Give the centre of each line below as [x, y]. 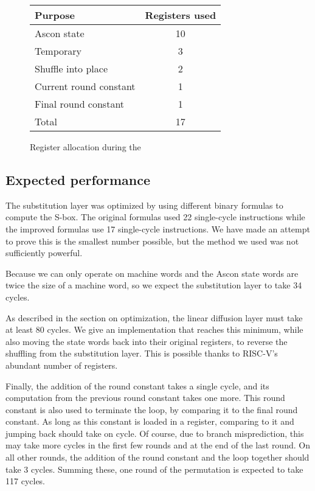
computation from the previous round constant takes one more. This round [145, 398]
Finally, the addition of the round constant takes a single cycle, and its [137, 385]
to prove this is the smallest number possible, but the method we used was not [152, 241]
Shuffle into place [71, 68]
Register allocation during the [85, 147]
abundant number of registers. [62, 365]
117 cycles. [26, 481]
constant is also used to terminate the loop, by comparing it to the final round [152, 409]
